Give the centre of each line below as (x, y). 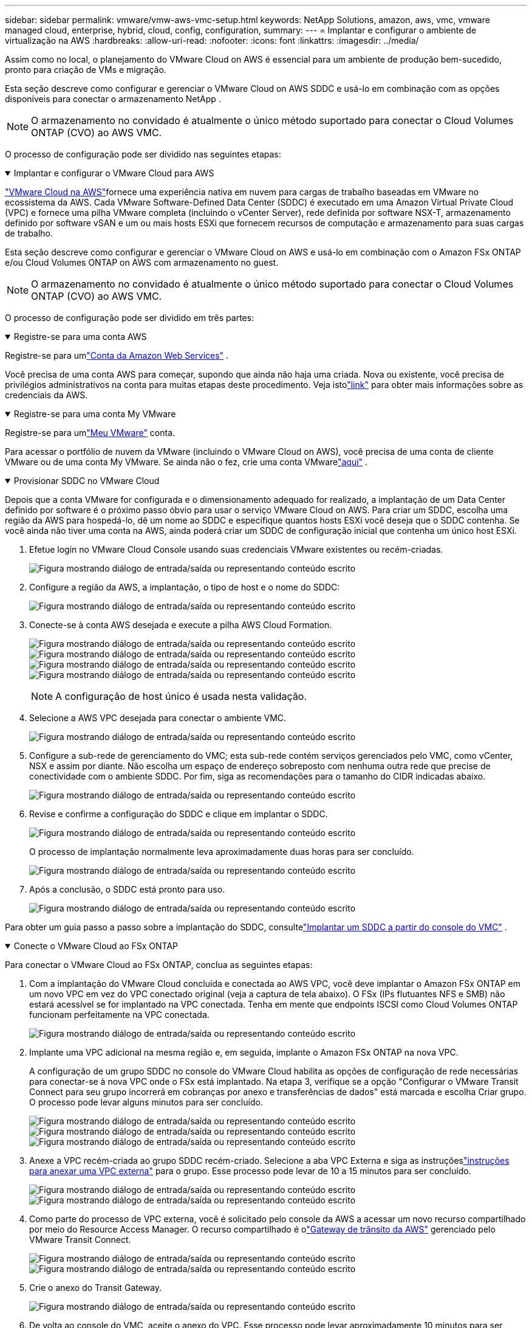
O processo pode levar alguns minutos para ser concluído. (146, 1102)
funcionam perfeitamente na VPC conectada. (119, 1015)
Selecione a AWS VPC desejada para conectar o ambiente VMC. (158, 718)
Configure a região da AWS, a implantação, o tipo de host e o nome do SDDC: (185, 587)
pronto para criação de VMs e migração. (86, 70)
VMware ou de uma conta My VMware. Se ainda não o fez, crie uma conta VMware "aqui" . (186, 462)
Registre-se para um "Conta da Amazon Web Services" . (117, 355)
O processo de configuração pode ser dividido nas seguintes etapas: (143, 154)
